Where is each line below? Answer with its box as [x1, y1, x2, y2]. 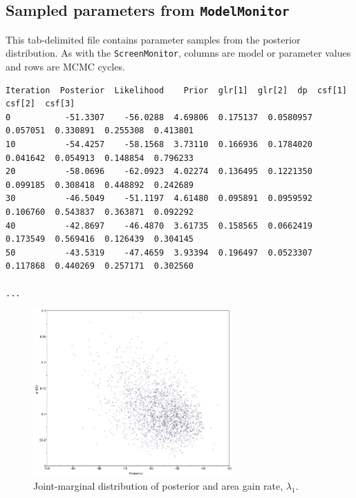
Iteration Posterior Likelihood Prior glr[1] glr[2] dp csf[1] [6, 85, 347, 95]
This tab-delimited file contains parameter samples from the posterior [6, 32, 301, 46]
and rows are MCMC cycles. [6, 59, 125, 74]
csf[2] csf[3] [6, 99, 75, 109]
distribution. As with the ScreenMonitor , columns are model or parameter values [6, 46, 351, 60]
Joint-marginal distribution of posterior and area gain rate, [33, 479, 283, 493]
